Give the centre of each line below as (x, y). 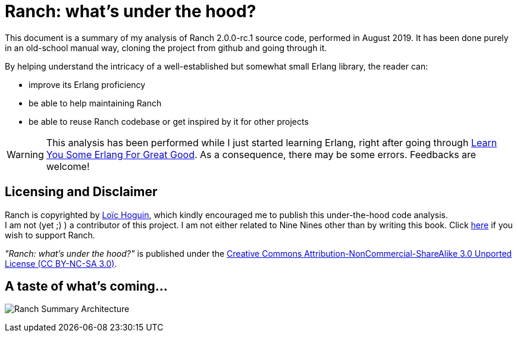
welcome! (68, 166)
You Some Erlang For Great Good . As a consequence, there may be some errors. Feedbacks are (261, 154)
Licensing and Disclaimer (81, 192)
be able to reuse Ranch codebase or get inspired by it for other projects (169, 121)
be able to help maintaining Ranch (95, 103)
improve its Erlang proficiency (87, 84)
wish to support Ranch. (50, 235)
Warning (25, 154)
